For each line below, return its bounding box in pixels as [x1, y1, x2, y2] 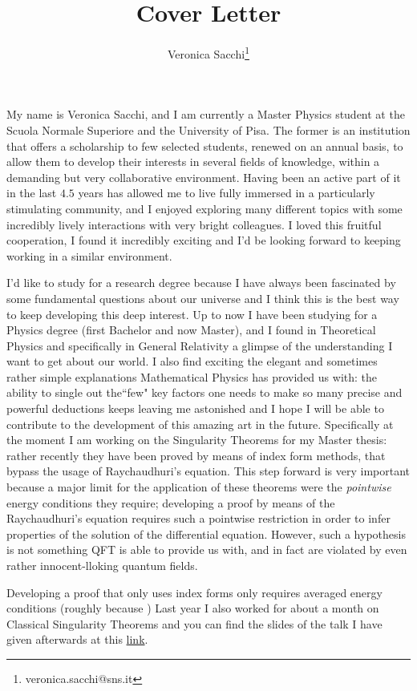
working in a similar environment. [6, 247, 172, 264]
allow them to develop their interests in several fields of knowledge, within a [6, 153, 380, 170]
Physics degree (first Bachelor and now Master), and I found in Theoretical [6, 321, 376, 338]
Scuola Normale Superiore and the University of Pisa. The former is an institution [6, 121, 411, 138]
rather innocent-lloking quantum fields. [6, 557, 198, 573]
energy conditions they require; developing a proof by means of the [6, 494, 335, 511]
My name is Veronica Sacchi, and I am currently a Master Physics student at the [6, 106, 405, 123]
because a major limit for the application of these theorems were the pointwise [6, 479, 391, 495]
